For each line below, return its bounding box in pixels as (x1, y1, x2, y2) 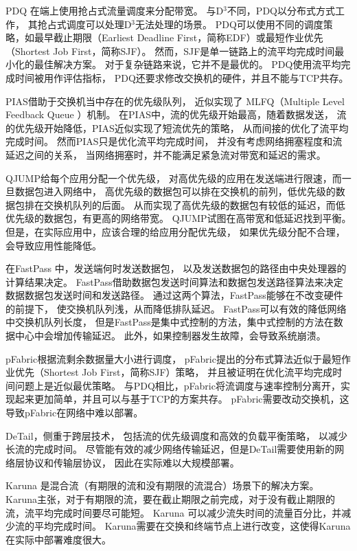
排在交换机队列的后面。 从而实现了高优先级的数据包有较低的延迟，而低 (24, 197, 345, 212)
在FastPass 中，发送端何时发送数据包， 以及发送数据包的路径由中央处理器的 (5, 261, 347, 275)
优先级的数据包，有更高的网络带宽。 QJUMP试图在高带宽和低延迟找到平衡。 (5, 211, 352, 225)
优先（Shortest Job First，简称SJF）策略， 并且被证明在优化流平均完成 (14, 365, 333, 379)
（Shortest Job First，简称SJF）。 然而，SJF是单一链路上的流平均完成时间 (5, 43, 335, 58)
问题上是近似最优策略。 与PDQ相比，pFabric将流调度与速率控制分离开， (14, 378, 341, 392)
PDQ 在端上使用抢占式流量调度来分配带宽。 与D (5, 3, 224, 17)
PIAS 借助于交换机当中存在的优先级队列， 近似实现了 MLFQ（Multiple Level (5, 93, 345, 108)
